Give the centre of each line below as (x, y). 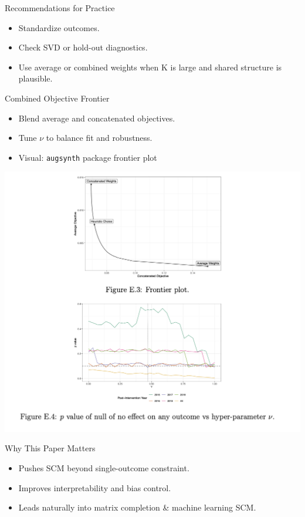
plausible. (35, 78)
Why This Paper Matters (50, 448)
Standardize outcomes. (59, 27)
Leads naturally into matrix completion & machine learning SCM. (137, 507)
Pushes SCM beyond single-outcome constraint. (104, 468)
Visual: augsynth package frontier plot (88, 157)
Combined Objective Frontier (57, 98)
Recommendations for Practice (60, 8)
